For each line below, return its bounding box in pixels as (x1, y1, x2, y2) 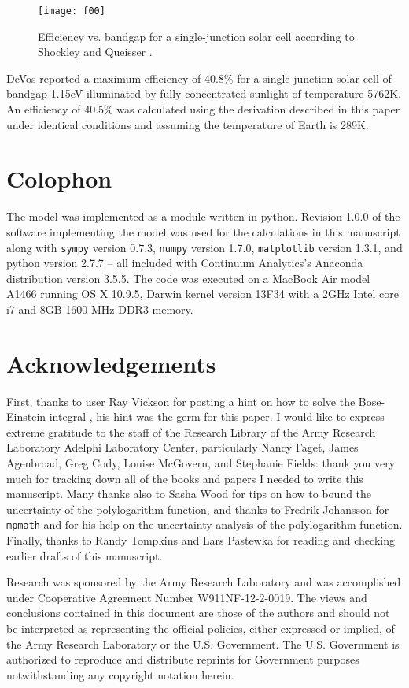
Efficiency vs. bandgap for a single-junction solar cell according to (38, 28, 355, 44)
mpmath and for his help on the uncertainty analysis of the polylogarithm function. (6, 516, 403, 533)
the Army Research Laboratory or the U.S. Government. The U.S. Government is (6, 635, 400, 652)
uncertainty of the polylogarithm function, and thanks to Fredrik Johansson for (6, 500, 389, 517)
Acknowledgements (6, 347, 216, 379)
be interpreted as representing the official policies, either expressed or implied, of (6, 620, 395, 637)
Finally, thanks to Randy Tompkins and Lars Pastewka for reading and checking (6, 532, 395, 549)
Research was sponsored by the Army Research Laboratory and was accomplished (6, 574, 401, 590)
